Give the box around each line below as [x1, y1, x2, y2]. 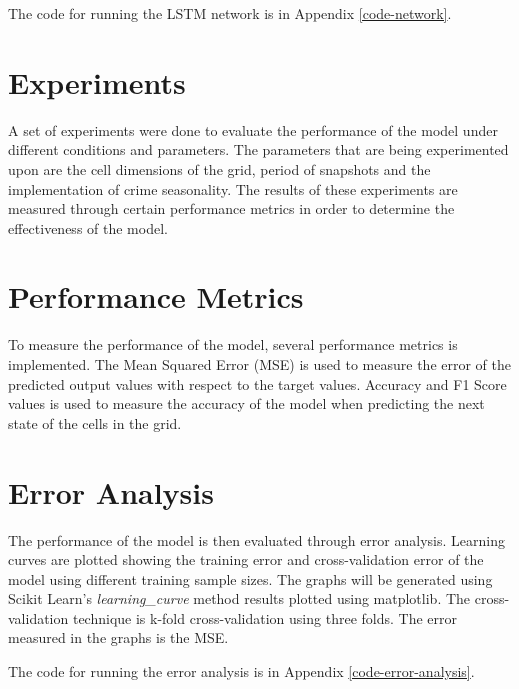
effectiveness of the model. [8, 217, 168, 238]
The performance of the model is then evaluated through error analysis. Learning [8, 529, 505, 550]
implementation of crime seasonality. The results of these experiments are [8, 178, 458, 199]
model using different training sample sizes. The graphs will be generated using [8, 568, 493, 589]
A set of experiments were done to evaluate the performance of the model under [8, 119, 498, 140]
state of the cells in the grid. [8, 412, 182, 433]
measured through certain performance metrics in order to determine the [8, 198, 455, 219]
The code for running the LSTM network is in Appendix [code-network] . [8, 3, 452, 23]
